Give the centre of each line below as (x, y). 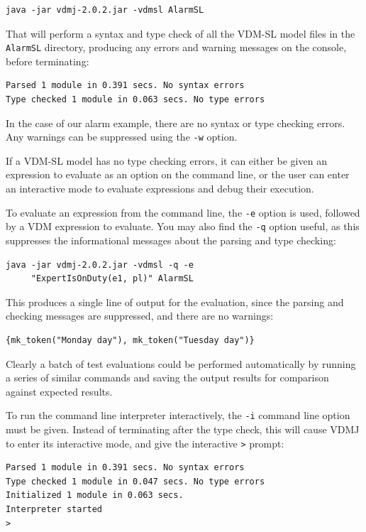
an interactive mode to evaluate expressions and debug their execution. (160, 189)
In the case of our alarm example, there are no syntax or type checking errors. (176, 123)
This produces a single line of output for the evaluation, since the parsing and (175, 302)
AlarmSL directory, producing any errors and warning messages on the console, (176, 47)
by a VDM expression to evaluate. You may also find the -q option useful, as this (183, 226)
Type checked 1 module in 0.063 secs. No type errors (135, 100)
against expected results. (59, 391)
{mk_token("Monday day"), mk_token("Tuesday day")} (130, 340)
